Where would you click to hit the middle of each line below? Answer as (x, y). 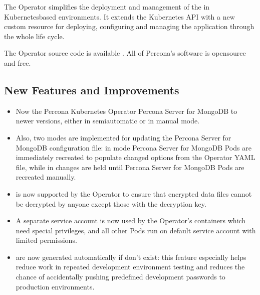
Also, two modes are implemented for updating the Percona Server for (123, 137)
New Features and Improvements (92, 90)
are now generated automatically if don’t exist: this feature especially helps (131, 257)
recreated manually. (46, 177)
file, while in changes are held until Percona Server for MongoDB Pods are (130, 167)
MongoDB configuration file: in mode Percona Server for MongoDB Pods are (134, 147)
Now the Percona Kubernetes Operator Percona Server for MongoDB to (126, 111)
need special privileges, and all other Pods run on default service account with (136, 230)
